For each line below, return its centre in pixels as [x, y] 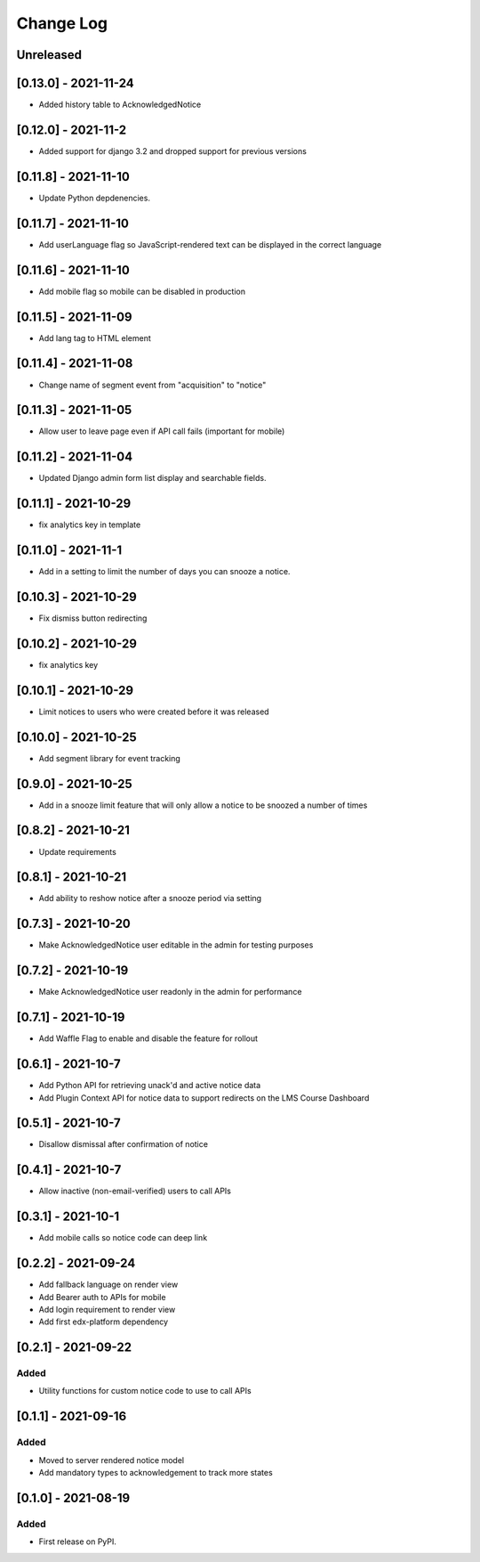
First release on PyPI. [78, 1542]
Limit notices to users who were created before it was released [154, 712]
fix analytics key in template [90, 525]
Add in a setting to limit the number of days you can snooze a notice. [164, 572]
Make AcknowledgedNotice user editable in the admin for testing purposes [176, 945]
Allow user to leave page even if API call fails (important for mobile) [162, 431]
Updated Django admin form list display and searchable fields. [152, 478]
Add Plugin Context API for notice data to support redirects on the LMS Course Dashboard [204, 1098]
